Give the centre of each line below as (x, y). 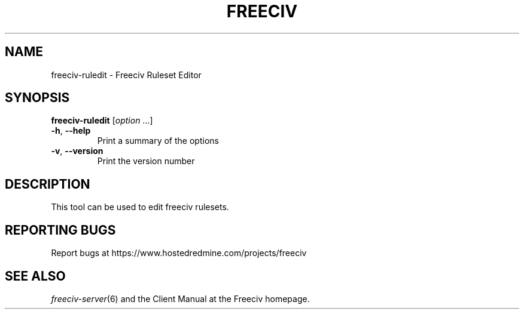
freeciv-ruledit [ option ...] (102, 121)
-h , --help (71, 131)
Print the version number (146, 161)
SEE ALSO (35, 276)
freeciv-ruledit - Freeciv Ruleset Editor (126, 75)
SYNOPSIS (37, 98)
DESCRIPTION (48, 184)
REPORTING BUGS (60, 230)
